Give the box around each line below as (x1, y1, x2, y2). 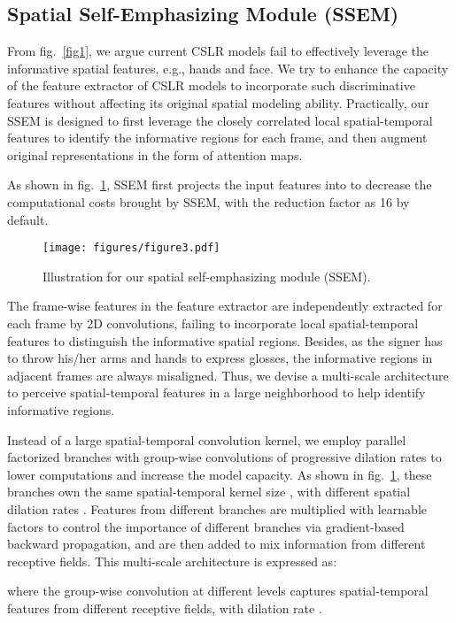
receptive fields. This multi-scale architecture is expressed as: (7, 551, 337, 570)
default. (7, 210, 49, 228)
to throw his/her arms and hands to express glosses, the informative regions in (7, 349, 433, 367)
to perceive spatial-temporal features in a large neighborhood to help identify (7, 383, 426, 402)
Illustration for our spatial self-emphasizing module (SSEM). (43, 266, 371, 285)
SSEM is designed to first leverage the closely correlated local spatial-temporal (7, 111, 433, 129)
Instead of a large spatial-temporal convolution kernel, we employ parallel (7, 430, 406, 449)
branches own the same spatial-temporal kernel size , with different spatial (7, 482, 411, 501)
